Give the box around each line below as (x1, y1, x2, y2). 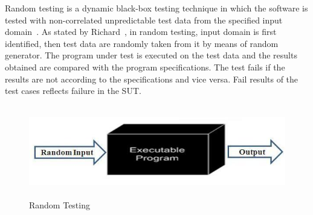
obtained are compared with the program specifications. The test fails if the (5, 60, 285, 73)
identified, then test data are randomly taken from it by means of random (5, 37, 279, 49)
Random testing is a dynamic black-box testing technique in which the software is (5, 2, 308, 14)
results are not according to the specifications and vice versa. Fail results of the (5, 72, 298, 85)
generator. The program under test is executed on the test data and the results (5, 49, 297, 61)
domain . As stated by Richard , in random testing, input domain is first (5, 25, 277, 38)
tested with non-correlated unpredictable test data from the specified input (5, 13, 283, 26)
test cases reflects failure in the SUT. (5, 84, 141, 97)
